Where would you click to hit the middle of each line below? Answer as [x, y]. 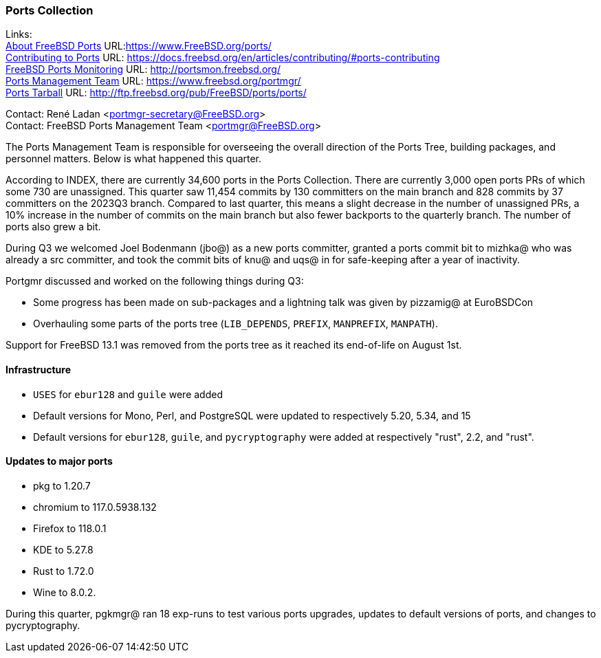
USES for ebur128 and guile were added [128, 394]
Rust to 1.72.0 [64, 571]
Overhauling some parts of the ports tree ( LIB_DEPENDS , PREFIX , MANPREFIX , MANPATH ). [236, 324]
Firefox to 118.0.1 [70, 528]
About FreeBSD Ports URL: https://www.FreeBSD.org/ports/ [139, 46]
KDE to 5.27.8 [63, 549]
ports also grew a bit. [53, 227]
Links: [19, 34]
